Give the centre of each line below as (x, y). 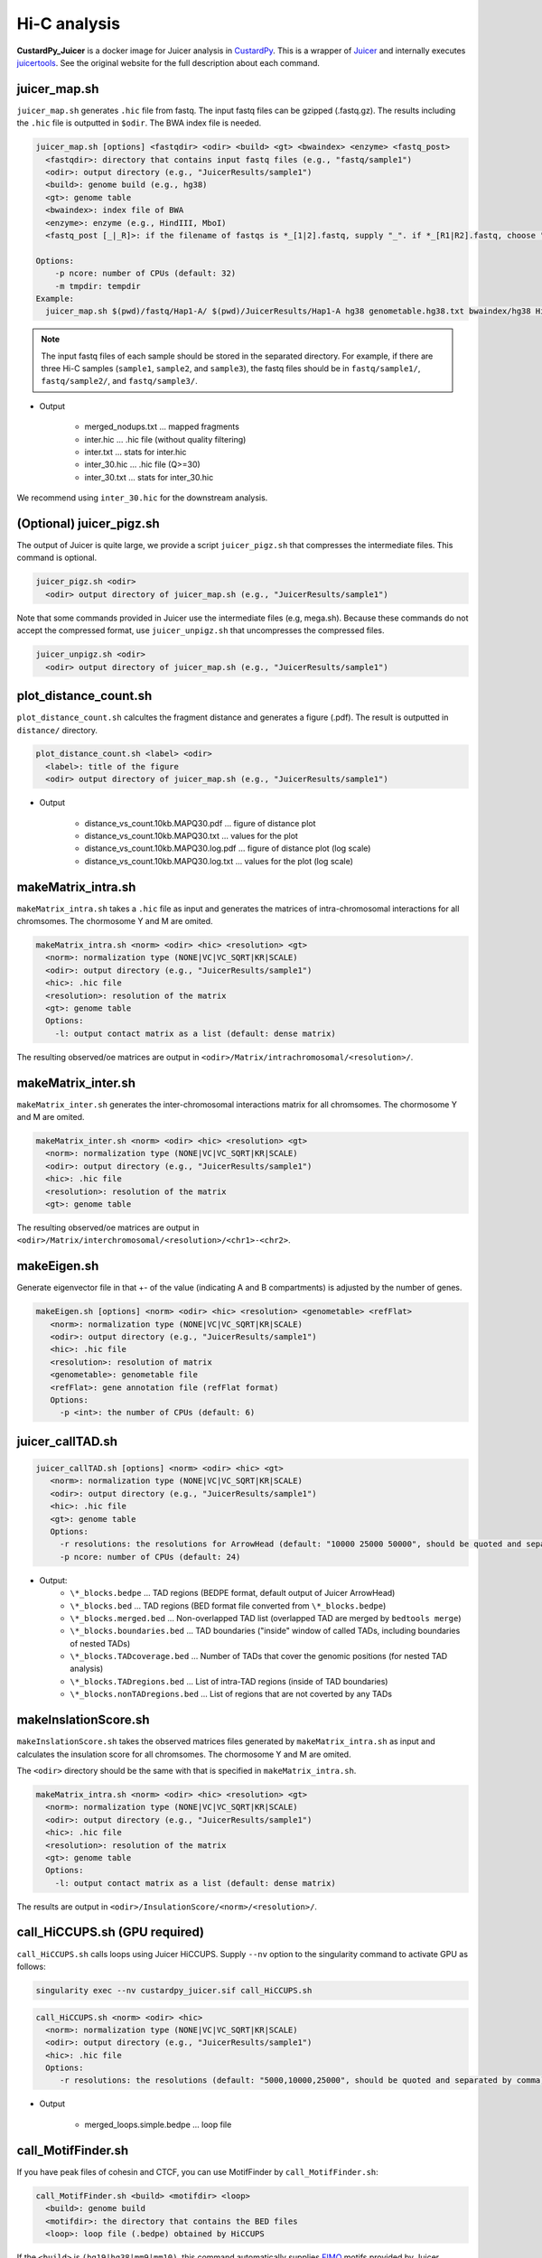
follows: (31, 1966)
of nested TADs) (100, 1643)
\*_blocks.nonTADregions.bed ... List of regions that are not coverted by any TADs (231, 1694)
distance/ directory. (57, 730)
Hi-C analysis (69, 23)
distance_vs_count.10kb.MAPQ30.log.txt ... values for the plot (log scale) (219, 861)
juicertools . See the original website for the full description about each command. (168, 62)
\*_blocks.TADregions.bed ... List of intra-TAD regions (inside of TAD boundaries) (229, 1681)
